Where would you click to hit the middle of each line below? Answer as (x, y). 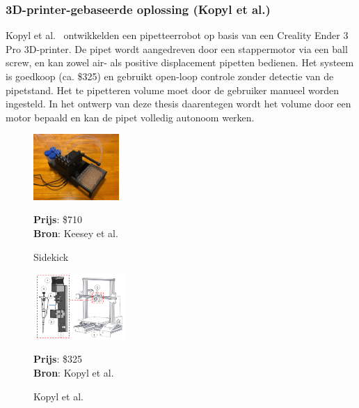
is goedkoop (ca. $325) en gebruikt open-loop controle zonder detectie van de (170, 76)
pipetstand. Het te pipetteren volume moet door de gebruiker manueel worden (172, 90)
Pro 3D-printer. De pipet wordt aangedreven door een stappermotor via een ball (177, 48)
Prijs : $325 (58, 359)
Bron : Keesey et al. (76, 233)
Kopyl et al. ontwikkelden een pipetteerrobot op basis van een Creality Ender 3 (177, 35)
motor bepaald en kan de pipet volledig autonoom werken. (130, 117)
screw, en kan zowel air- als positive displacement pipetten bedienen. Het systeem (180, 62)
